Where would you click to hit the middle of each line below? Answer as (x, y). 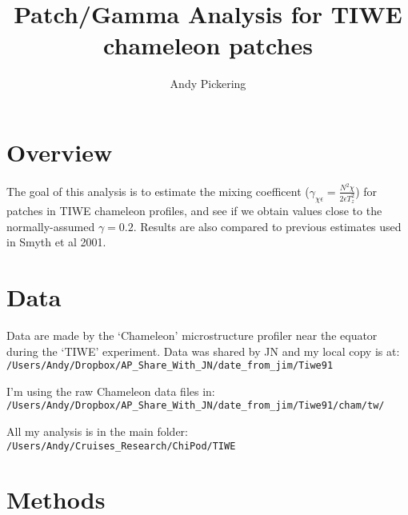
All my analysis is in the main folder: (97, 431)
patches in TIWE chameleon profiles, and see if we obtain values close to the (194, 210)
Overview (60, 152)
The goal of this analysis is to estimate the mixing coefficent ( (158, 191)
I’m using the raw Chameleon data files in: (111, 391)
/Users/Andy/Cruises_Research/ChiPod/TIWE (121, 446)
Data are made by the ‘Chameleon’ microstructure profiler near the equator (192, 335)
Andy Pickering (208, 84)
